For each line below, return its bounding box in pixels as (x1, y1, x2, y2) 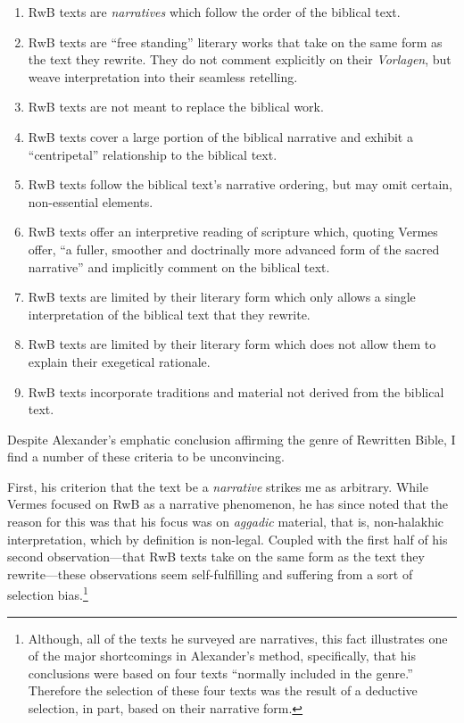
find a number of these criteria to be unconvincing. (7, 447, 285, 466)
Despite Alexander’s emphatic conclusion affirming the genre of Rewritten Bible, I (7, 429, 456, 448)
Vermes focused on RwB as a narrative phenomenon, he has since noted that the (7, 494, 448, 513)
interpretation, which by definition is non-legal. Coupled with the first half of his (7, 529, 448, 548)
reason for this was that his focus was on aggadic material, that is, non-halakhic (7, 512, 444, 531)
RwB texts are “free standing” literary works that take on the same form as (28, 32, 443, 51)
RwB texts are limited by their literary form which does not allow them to (28, 335, 436, 353)
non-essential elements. (28, 192, 153, 211)
